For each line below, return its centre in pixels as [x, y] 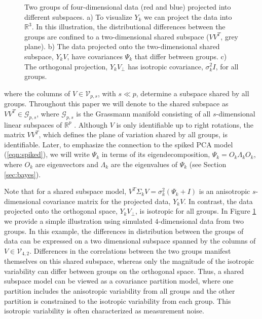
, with [107, 93]
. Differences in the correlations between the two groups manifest [130, 250]
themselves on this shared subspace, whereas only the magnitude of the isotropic [129, 261]
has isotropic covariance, [165, 66]
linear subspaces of [33, 124]
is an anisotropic [224, 191]
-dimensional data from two [201, 221]
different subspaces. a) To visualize [78, 16]
